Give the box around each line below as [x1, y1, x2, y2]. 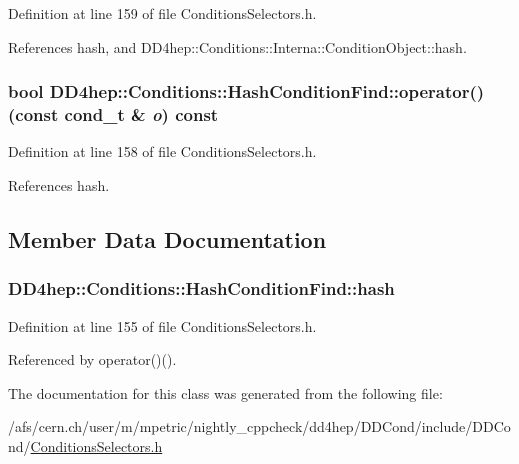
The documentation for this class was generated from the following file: [8, 382, 443, 403]
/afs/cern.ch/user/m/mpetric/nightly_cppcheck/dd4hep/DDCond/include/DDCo [8, 416, 511, 437]
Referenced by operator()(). [8, 349, 177, 370]
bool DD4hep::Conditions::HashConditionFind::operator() [8, 79, 485, 104]
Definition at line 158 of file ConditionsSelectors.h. [8, 141, 317, 162]
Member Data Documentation [8, 223, 327, 254]
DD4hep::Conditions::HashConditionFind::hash [8, 276, 395, 301]
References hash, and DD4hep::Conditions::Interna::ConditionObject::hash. [8, 36, 467, 57]
